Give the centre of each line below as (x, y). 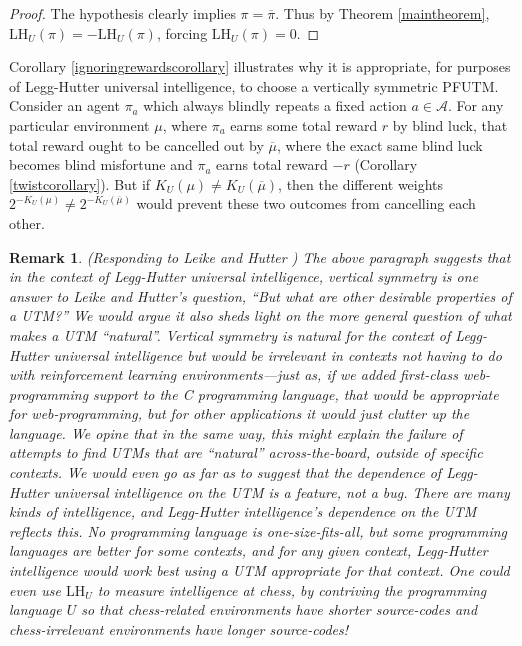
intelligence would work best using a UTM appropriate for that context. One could (259, 570)
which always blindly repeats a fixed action (275, 105)
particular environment (79, 124)
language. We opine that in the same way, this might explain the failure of (236, 432)
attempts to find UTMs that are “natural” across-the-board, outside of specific (246, 452)
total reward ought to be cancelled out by (136, 144)
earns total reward (272, 164)
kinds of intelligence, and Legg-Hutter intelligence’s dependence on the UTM (243, 511)
